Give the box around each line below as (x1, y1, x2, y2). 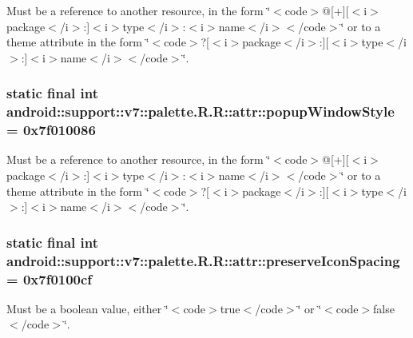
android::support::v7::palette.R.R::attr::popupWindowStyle (6, 101, 395, 121)
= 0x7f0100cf (6, 268, 93, 288)
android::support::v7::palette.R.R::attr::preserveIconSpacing (6, 250, 400, 270)
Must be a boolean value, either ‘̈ (6, 300, 169, 316)
